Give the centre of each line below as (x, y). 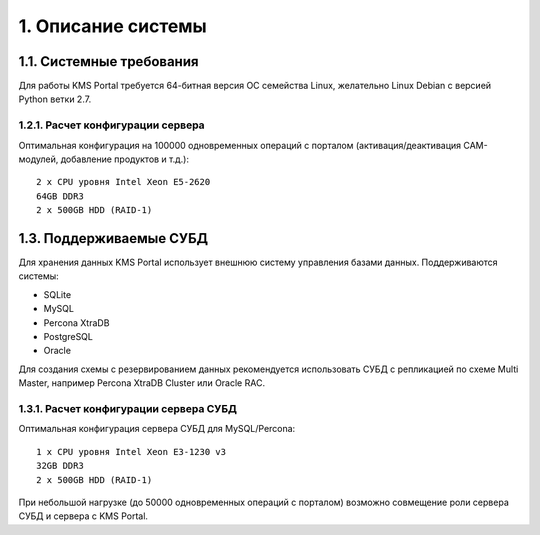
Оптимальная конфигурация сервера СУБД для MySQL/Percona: (157, 429)
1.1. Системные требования (108, 61)
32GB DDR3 (60, 466)
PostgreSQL (68, 337)
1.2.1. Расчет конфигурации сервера (111, 125)
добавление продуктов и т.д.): (125, 159)
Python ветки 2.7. (55, 99)
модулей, (38, 159)
